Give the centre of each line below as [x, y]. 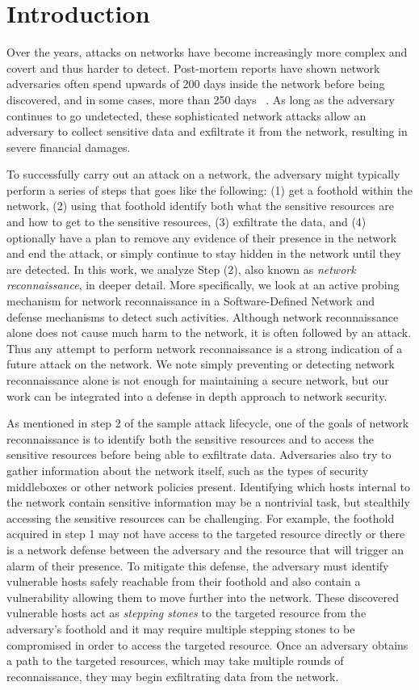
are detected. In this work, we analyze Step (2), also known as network [181, 269]
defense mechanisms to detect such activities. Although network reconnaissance [203, 316]
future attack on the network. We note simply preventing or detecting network [201, 364]
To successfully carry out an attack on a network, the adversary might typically [203, 174]
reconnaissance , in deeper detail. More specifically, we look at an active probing [203, 285]
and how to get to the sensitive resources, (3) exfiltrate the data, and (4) [186, 222]
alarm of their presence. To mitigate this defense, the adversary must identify [198, 565]
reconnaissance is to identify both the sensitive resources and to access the [190, 438]
